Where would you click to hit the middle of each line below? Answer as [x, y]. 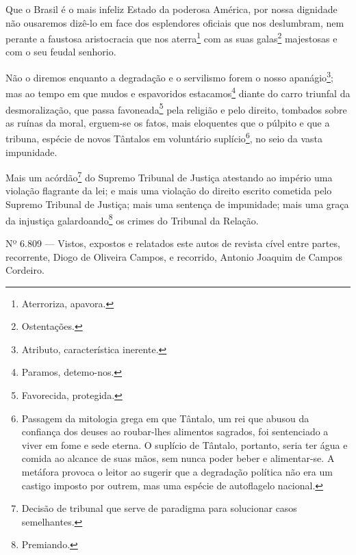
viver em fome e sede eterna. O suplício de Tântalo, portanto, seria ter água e [185, 444]
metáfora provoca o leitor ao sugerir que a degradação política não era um [177, 472]
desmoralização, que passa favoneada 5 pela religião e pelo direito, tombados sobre [176, 108]
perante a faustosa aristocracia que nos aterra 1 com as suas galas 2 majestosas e [171, 37]
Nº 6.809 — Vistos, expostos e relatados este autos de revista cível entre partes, [173, 243]
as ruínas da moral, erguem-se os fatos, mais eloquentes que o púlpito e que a [168, 122]
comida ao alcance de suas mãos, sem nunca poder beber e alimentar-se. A [178, 458]
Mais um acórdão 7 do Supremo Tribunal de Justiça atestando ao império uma [169, 176]
